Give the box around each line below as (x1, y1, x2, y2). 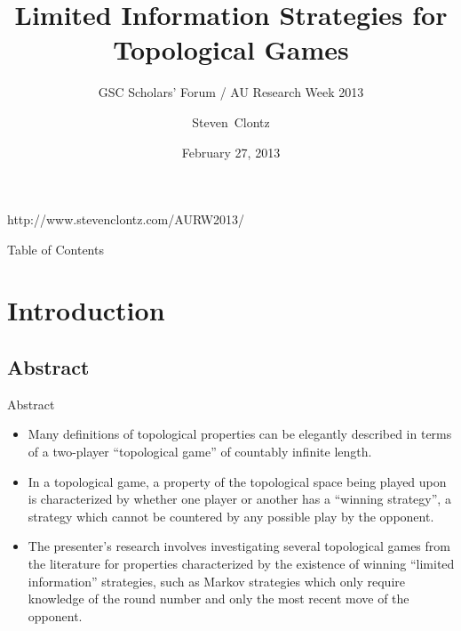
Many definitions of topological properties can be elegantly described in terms (28, 425, 452, 443)
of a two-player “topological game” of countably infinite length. (28, 442, 372, 461)
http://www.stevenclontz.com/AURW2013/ (7, 210, 245, 229)
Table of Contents (7, 239, 104, 258)
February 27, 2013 (181, 142, 281, 161)
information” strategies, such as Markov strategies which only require (28, 571, 405, 590)
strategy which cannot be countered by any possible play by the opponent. (28, 506, 434, 525)
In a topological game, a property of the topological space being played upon (28, 472, 447, 490)
